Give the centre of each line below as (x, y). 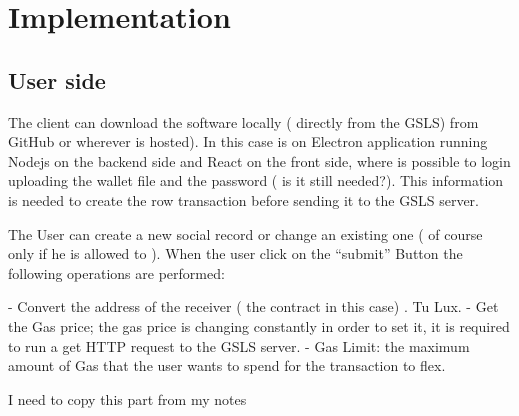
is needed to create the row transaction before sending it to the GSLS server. (243, 199)
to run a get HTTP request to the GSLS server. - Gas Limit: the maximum (239, 345)
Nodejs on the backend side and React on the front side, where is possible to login (259, 160)
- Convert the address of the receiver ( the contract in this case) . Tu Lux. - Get (253, 306)
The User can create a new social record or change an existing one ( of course (245, 233)
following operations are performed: (116, 272)
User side (57, 79)
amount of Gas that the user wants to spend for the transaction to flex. (227, 365)
